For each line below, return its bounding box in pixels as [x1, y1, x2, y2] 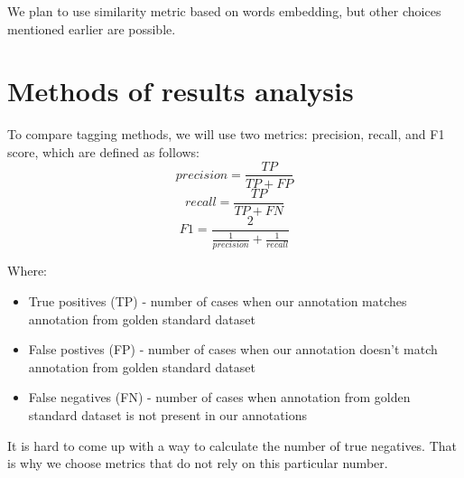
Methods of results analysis [7, 72, 354, 109]
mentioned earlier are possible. [7, 19, 176, 38]
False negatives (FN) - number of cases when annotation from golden [28, 388, 411, 407]
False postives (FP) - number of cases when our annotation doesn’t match [28, 340, 438, 359]
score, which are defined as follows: [7, 142, 200, 161]
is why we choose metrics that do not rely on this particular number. [7, 454, 388, 473]
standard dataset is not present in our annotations [28, 405, 307, 424]
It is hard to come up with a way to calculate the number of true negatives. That [7, 436, 458, 455]
